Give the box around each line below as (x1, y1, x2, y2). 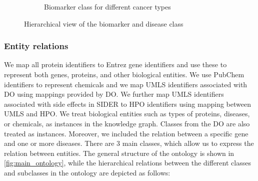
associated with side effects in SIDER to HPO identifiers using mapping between (4, 98, 251, 109)
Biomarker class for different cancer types (44, 2, 171, 12)
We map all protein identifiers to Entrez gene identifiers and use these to (4, 59, 227, 70)
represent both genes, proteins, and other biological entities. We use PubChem (4, 69, 244, 79)
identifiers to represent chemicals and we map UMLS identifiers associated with (4, 79, 247, 89)
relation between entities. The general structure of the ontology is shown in (4, 147, 234, 158)
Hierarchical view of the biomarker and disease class (24, 18, 183, 29)
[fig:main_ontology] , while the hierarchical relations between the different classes (4, 157, 251, 168)
